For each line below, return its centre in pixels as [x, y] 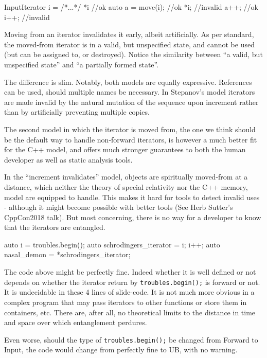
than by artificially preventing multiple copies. [77, 112]
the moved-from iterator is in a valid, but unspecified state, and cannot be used [129, 44]
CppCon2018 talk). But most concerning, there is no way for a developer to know [133, 217]
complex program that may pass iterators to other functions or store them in [126, 302]
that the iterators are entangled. [55, 227]
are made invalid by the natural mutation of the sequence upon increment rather [131, 102]
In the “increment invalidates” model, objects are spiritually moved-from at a [126, 177]
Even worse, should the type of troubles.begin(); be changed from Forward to [131, 339]
